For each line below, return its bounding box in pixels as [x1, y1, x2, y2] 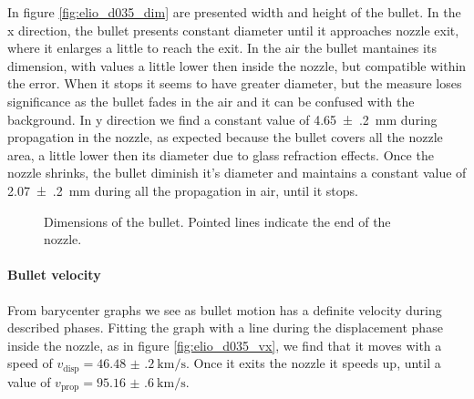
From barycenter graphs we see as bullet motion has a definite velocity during [7, 300, 442, 319]
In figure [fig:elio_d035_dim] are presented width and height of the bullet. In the [7, 3, 461, 21]
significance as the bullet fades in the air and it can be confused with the [7, 91, 415, 110]
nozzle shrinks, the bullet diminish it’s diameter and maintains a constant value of [7, 163, 467, 182]
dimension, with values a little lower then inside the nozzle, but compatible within [7, 56, 467, 75]
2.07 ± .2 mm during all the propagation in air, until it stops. [7, 180, 358, 199]
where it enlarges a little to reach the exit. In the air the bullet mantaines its [7, 38, 437, 57]
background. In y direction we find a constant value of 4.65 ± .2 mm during [7, 109, 438, 128]
